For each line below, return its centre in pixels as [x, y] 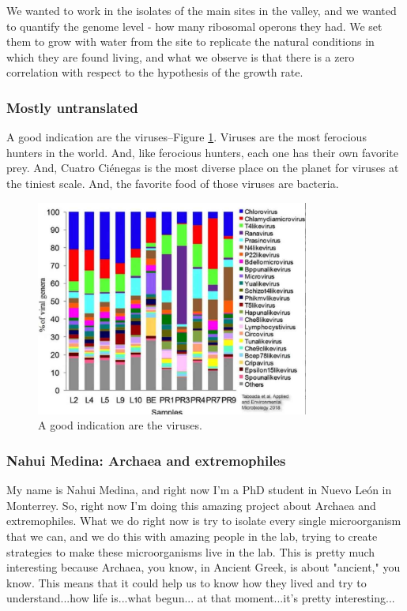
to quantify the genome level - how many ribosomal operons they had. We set [194, 26]
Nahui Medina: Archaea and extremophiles [146, 460]
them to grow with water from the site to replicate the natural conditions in [190, 41]
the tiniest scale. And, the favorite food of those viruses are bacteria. [173, 183]
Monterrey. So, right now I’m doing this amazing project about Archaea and [191, 505]
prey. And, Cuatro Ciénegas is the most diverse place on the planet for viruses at [203, 168]
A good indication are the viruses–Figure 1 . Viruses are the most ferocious [187, 137]
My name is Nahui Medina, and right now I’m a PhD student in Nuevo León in [199, 490]
